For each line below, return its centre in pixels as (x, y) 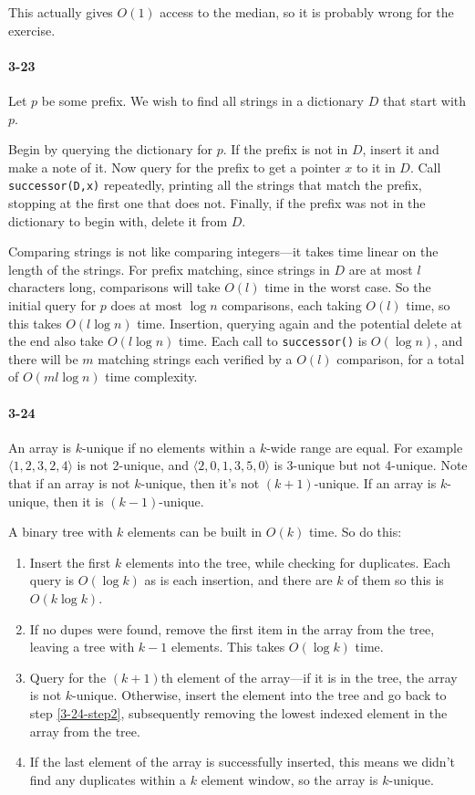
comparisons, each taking (292, 304)
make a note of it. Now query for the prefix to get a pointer (175, 167)
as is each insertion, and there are (238, 580)
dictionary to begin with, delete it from (118, 220)
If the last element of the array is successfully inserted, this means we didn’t (242, 762)
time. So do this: (355, 532)
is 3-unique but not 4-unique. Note (371, 465)
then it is (78, 501)
